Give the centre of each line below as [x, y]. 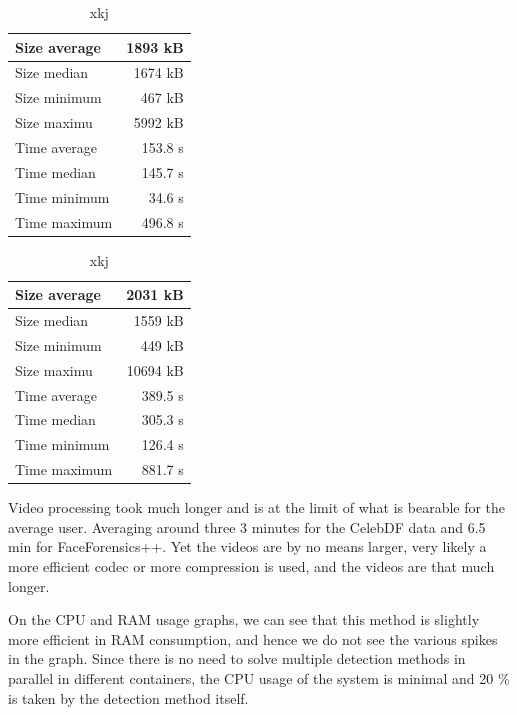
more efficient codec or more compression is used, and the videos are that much [251, 565]
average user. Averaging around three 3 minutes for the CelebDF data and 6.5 [247, 526]
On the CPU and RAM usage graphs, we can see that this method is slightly [244, 619]
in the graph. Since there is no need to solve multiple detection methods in [237, 658]
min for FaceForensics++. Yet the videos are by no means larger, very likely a [247, 546]
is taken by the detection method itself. [128, 697]
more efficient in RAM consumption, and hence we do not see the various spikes [253, 638]
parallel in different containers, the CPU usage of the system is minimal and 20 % [259, 677]
